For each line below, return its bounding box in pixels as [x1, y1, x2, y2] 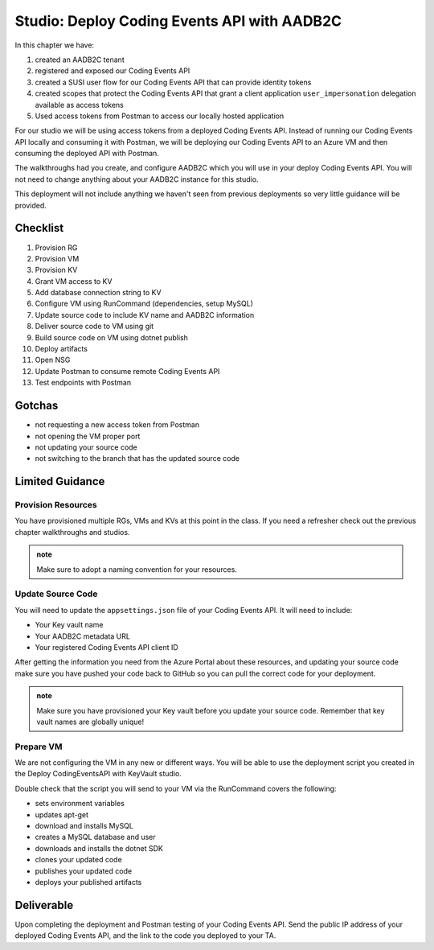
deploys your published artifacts [35, 877, 142, 886]
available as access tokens [35, 100, 124, 109]
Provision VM [35, 253, 80, 263]
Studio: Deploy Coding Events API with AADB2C [14, 12, 342, 30]
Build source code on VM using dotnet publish [35, 332, 189, 342]
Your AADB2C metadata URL [35, 631, 130, 641]
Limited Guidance [14, 475, 105, 488]
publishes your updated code [35, 866, 133, 876]
